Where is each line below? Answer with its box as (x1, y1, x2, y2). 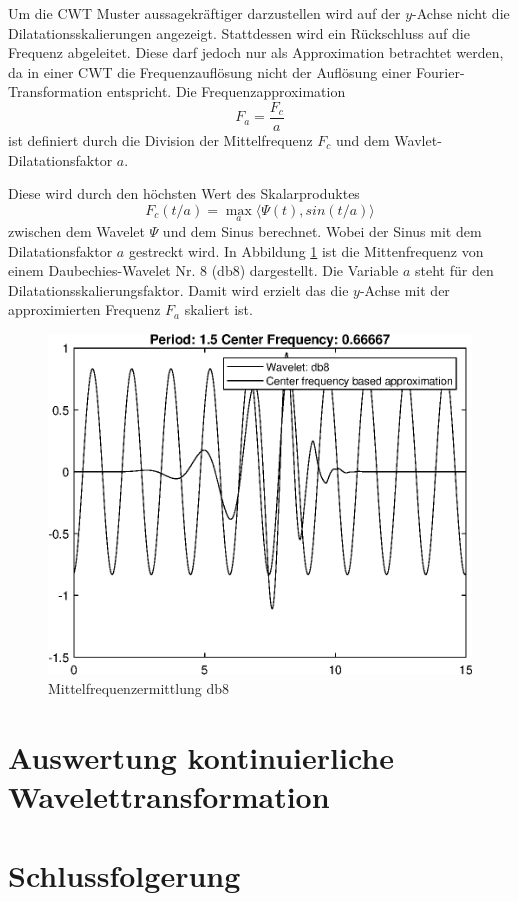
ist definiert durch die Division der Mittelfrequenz (8, 130, 313, 151)
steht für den (415, 260, 494, 281)
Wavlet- (394, 130, 442, 151)
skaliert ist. (184, 299, 253, 320)
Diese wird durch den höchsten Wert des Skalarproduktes (8, 183, 360, 204)
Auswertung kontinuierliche (8, 737, 394, 778)
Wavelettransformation (8, 776, 330, 817)
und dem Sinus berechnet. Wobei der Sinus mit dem (162, 221, 482, 242)
